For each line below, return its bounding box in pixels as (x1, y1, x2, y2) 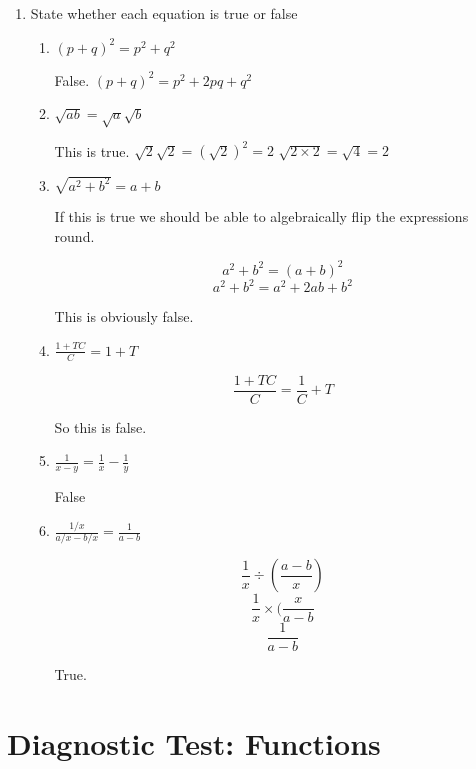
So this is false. (54, 416, 147, 437)
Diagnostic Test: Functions (7, 723, 381, 764)
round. (54, 225, 95, 246)
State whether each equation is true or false (30, 3, 298, 23)
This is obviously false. (54, 306, 194, 327)
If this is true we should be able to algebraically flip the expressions (54, 206, 469, 226)
